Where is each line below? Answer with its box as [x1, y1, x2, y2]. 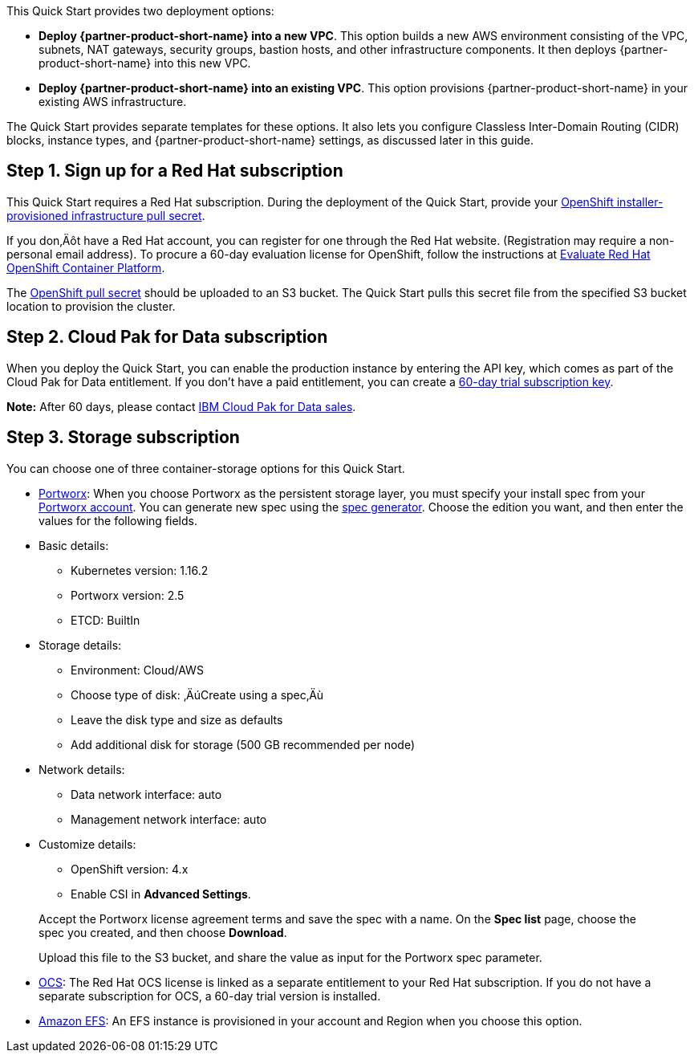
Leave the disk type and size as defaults [71, 712, 283, 727]
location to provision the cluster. [6, 299, 176, 313]
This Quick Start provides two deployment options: [6, 4, 274, 18]
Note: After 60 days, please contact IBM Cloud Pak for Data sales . [6, 399, 356, 413]
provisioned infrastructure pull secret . [6, 208, 205, 222]
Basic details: [39, 538, 109, 552]
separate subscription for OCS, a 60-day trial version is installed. [39, 988, 381, 1003]
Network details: [39, 762, 125, 776]
